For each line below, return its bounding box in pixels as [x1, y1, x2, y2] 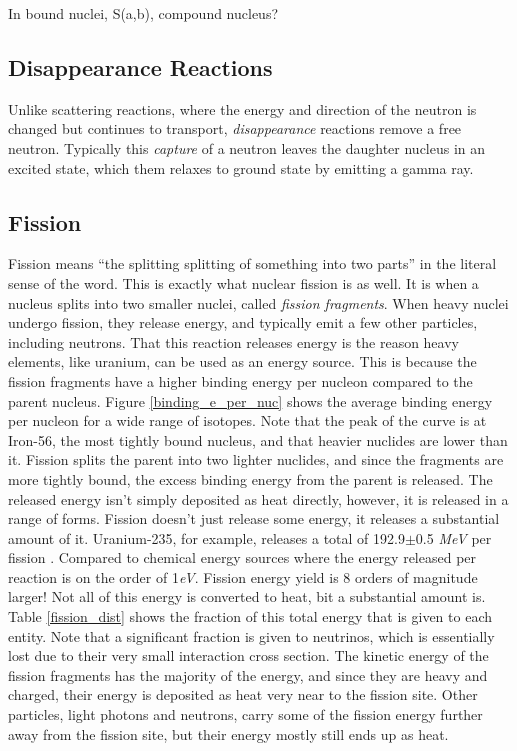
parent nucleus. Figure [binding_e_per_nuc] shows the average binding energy [8, 390, 493, 411]
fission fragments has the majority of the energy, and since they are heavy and [8, 664, 488, 685]
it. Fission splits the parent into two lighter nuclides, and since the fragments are [8, 449, 504, 470]
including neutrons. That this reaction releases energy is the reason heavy [8, 331, 459, 352]
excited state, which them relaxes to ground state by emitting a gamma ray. [8, 157, 474, 178]
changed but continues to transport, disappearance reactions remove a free [8, 118, 462, 139]
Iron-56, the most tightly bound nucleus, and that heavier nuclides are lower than [8, 429, 508, 450]
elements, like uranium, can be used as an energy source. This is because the [8, 351, 477, 372]
